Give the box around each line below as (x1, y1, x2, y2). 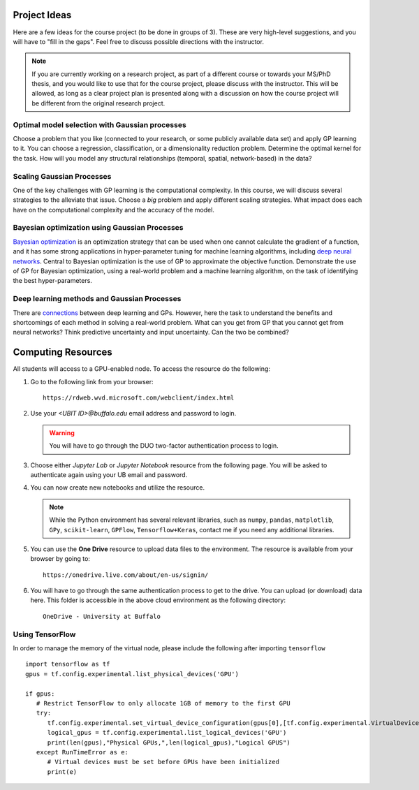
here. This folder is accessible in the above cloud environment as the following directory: (30, 596, 286, 604)
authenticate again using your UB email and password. (30, 470, 188, 478)
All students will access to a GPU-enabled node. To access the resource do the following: (13, 365, 270, 373)
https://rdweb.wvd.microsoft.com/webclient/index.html (43, 394, 235, 402)
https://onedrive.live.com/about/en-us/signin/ (43, 571, 209, 579)
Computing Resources (13, 346, 113, 358)
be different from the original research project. (31, 98, 166, 108)
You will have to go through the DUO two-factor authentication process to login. (49, 441, 279, 450)
